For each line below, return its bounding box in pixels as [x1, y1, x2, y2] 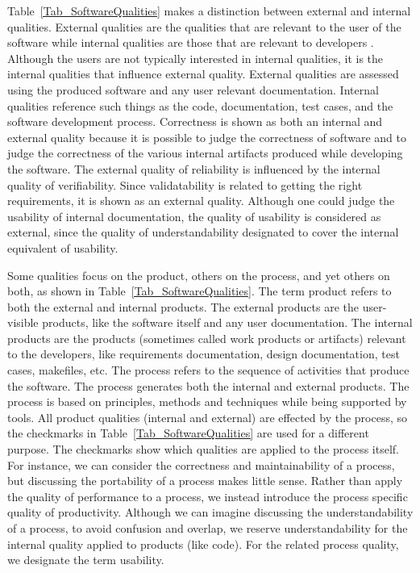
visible [7, 314, 39, 331]
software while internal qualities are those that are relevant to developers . [7, 34, 374, 51]
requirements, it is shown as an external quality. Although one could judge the [7, 192, 395, 209]
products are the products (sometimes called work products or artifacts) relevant [7, 329, 406, 346]
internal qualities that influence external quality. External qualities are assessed [7, 65, 399, 82]
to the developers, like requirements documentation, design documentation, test [7, 345, 400, 362]
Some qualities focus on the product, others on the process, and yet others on [7, 266, 390, 283]
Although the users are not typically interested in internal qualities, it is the [7, 49, 384, 66]
